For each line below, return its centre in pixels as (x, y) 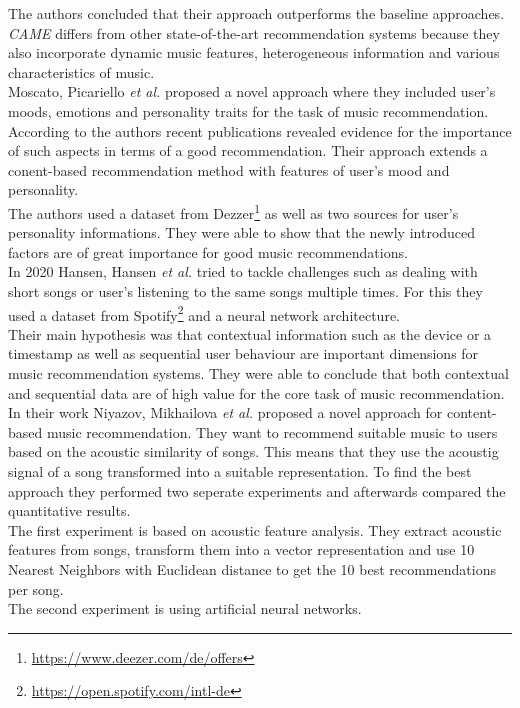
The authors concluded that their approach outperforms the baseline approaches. (256, 13)
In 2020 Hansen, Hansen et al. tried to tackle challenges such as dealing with (243, 271)
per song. (36, 588)
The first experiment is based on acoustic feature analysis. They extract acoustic (255, 529)
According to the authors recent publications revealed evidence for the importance (260, 130)
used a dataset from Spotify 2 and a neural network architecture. (204, 313)
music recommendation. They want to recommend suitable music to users (272, 431)
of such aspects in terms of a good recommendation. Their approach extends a (248, 150)
